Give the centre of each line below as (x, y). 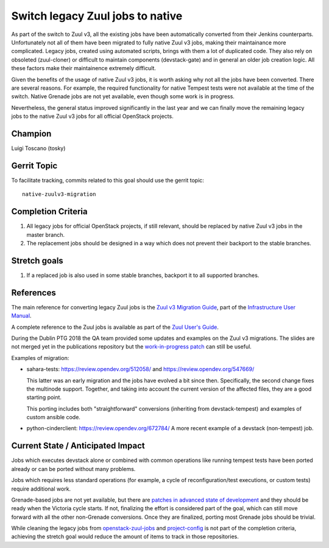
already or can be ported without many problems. (73, 469)
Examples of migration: (40, 358)
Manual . (21, 316)
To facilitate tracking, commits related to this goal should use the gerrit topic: (108, 180)
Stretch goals (37, 260)
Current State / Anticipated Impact (78, 446)
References (34, 293)
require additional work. (41, 489)
